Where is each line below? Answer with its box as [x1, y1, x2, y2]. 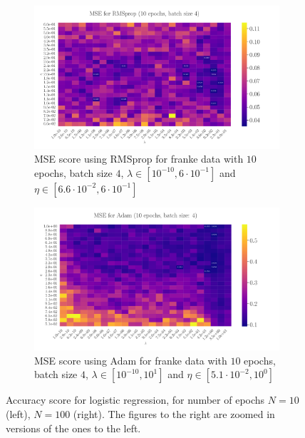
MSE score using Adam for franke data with [34, 352, 227, 367]
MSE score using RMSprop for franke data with [34, 151, 244, 166]
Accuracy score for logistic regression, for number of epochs [6, 392, 265, 407]
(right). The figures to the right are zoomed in [73, 407, 275, 422]
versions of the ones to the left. [6, 420, 141, 435]
